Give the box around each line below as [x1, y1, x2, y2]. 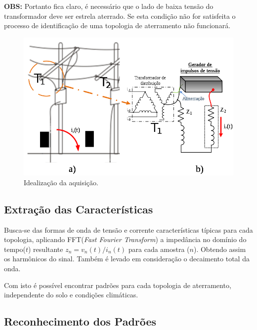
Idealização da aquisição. [24, 177, 98, 187]
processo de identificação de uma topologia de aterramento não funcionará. [4, 20, 231, 31]
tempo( [4, 244, 26, 254]
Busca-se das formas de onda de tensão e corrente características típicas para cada [4, 224, 253, 235]
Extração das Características [4, 201, 153, 216]
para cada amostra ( [128, 244, 190, 254]
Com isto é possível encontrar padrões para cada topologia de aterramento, [4, 280, 231, 290]
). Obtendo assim [193, 244, 246, 254]
